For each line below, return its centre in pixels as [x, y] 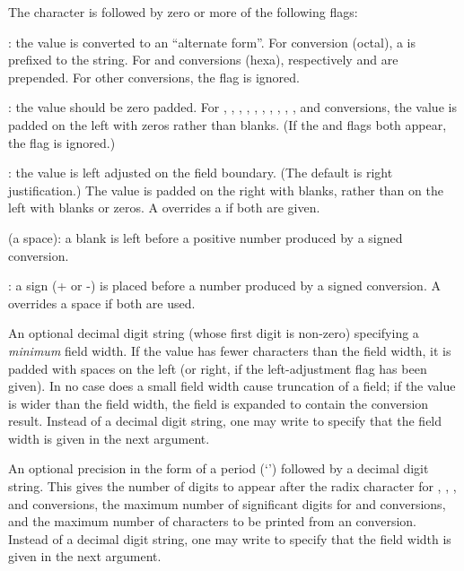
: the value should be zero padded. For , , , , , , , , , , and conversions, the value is [232, 107]
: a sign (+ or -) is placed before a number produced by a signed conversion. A [224, 285]
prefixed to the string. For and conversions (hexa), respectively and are [203, 60]
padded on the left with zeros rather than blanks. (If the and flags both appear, [228, 124]
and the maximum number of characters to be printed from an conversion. [212, 521]
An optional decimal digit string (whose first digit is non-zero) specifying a [214, 333]
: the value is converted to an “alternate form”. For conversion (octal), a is [212, 42]
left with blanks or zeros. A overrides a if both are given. [164, 208]
